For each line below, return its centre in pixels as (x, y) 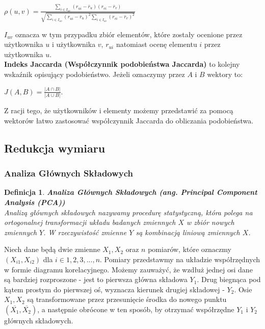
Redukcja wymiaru (55, 148)
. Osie (243, 289)
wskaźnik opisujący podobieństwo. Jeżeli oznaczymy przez (95, 74)
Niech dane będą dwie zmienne (52, 249)
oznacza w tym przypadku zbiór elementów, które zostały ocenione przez (129, 34)
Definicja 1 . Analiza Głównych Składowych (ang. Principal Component (131, 192)
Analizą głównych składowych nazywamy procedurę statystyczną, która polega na (128, 212)
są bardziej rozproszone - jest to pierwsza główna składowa (96, 279)
